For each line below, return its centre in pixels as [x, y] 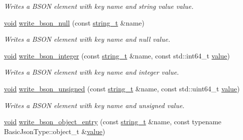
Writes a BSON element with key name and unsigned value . [94, 105]
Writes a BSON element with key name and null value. [87, 39]
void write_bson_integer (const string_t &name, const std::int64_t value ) [117, 55]
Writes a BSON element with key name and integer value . [91, 72]
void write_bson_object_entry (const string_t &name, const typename [113, 122]
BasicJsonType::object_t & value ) [55, 131]
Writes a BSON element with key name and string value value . [99, 6]
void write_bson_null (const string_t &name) [74, 22]
